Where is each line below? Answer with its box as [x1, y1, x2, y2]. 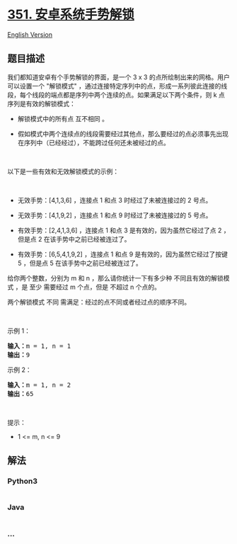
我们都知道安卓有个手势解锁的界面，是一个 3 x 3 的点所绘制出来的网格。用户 [7, 72, 230, 81]
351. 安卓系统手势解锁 [7, 6, 134, 23]
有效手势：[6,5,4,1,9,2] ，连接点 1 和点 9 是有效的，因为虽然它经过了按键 [17, 249, 229, 259]
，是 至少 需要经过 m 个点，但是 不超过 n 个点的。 [15, 283, 161, 291]
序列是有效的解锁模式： [7, 99, 76, 108]
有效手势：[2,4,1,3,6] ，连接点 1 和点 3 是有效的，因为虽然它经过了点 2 [17, 226, 222, 234]
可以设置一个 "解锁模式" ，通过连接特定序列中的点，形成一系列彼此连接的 [7, 81, 221, 90]
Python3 [7, 476, 37, 486]
